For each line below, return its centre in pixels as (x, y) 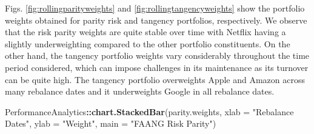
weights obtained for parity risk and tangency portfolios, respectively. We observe (156, 20)
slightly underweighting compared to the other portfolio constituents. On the (148, 43)
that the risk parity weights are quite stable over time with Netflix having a (145, 32)
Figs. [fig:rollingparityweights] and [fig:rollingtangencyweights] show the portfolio (155, 8)
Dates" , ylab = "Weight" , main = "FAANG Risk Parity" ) (111, 123)
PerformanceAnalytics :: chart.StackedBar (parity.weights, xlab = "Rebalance (149, 111)
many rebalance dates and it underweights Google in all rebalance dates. (140, 91)
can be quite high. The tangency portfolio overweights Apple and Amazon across (155, 79)
